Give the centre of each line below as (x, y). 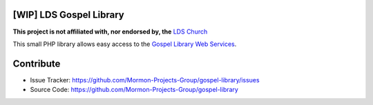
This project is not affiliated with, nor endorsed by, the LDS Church (110, 32)
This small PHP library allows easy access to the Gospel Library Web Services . (125, 44)
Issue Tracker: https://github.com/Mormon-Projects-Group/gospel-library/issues (145, 80)
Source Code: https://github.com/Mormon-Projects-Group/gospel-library (134, 90)
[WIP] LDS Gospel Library (68, 15)
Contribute (37, 63)
